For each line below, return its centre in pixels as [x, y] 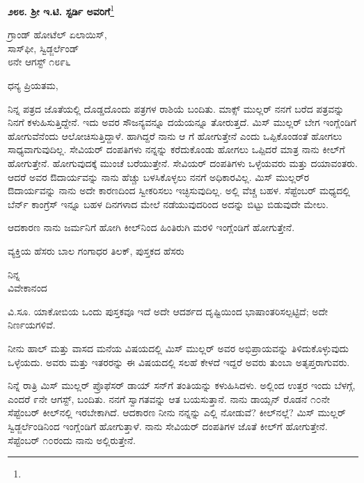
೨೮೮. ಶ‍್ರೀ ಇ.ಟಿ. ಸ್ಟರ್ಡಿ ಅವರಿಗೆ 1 [61, 10]
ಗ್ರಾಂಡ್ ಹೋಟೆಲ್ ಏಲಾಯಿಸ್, [57, 34]
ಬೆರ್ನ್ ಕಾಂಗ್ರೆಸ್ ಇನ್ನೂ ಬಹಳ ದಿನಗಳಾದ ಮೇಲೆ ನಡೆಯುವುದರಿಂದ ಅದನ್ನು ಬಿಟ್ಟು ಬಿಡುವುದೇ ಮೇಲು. [168, 204]
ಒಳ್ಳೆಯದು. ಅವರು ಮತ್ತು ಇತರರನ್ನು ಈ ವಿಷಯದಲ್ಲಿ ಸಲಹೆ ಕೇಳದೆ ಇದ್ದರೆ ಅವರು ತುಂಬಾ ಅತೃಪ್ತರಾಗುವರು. [179, 362]
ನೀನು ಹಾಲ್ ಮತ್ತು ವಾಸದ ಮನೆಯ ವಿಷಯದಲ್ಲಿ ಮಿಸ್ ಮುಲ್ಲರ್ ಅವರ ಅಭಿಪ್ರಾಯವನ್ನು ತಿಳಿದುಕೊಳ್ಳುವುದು [178, 348]
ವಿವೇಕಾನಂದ [27, 288]
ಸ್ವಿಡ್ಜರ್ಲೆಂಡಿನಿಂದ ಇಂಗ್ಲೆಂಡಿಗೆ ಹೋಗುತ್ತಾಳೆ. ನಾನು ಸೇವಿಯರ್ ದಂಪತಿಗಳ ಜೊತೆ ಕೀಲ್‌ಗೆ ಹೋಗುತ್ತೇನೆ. [168, 426]
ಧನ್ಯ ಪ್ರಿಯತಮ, [33, 85]
